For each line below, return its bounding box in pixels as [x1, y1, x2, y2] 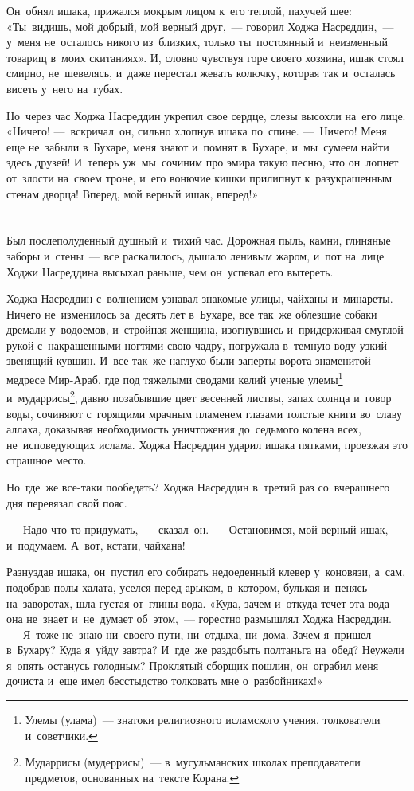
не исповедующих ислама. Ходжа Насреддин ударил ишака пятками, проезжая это [6, 436, 408, 452]
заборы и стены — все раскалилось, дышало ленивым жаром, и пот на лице [6, 247, 385, 264]
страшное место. [6, 452, 87, 468]
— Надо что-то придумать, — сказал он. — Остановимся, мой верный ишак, [6, 521, 389, 538]
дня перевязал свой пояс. [6, 494, 127, 511]
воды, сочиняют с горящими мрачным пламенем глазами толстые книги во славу [6, 405, 402, 421]
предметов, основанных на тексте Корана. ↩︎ [25, 769, 240, 785]
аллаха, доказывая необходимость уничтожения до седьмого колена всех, [6, 421, 361, 437]
